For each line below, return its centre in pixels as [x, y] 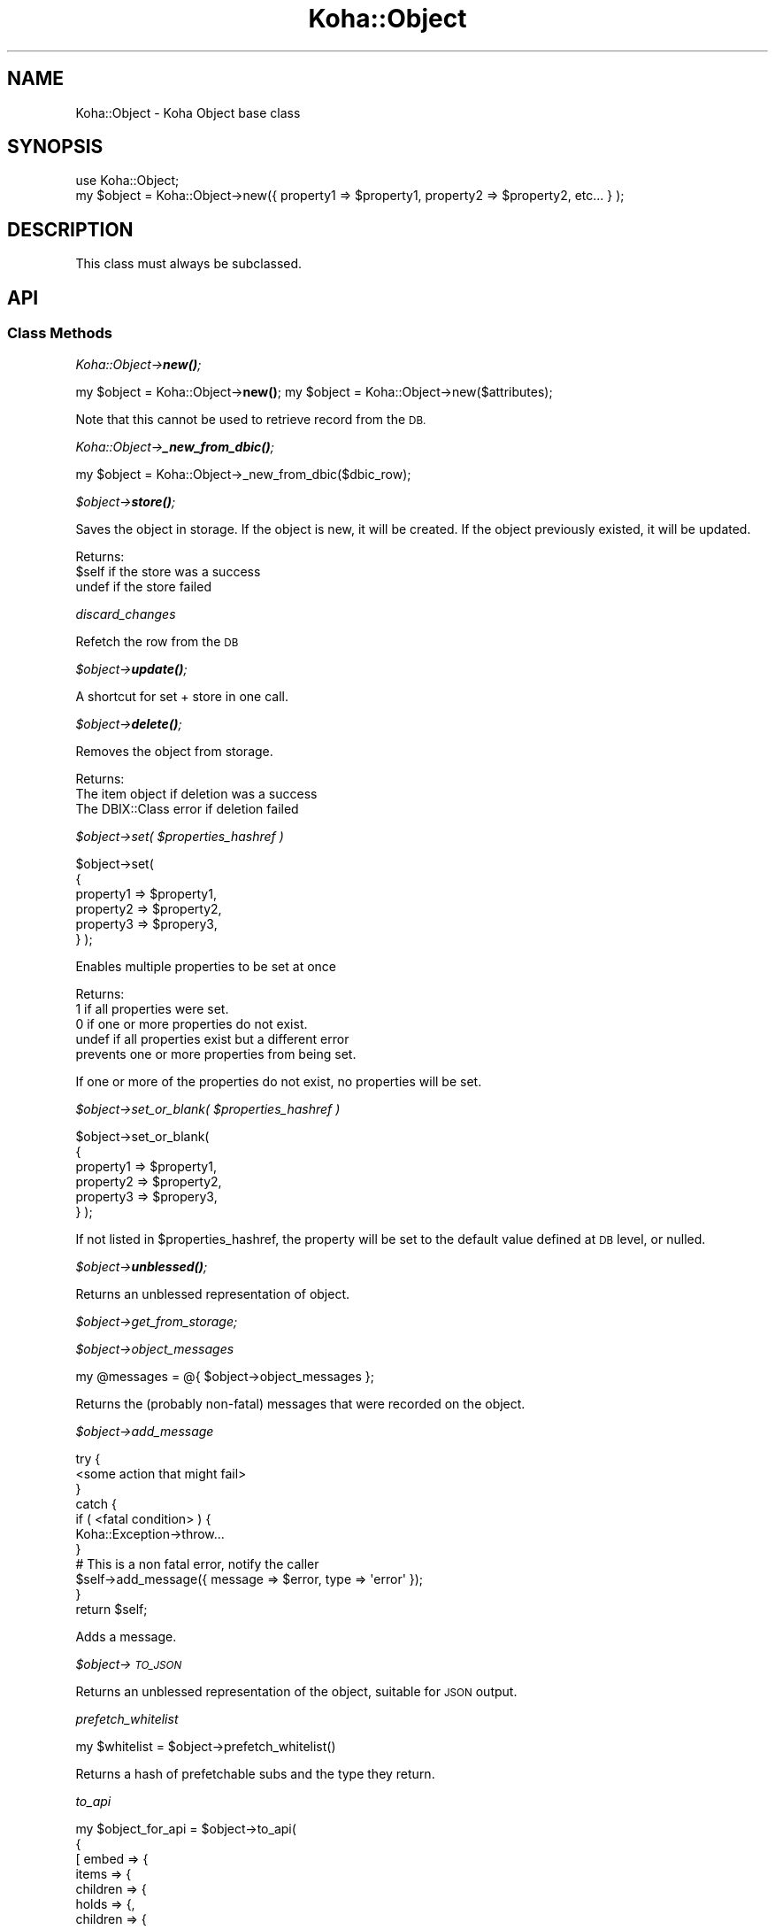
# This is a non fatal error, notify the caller [197, 1563]
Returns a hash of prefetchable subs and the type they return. [255, 1773]
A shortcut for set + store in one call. [182, 696]
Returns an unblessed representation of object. [213, 1293]
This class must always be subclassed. [189, 264]
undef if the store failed [143, 586]
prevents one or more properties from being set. [216, 1054]
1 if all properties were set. [152, 1008]
